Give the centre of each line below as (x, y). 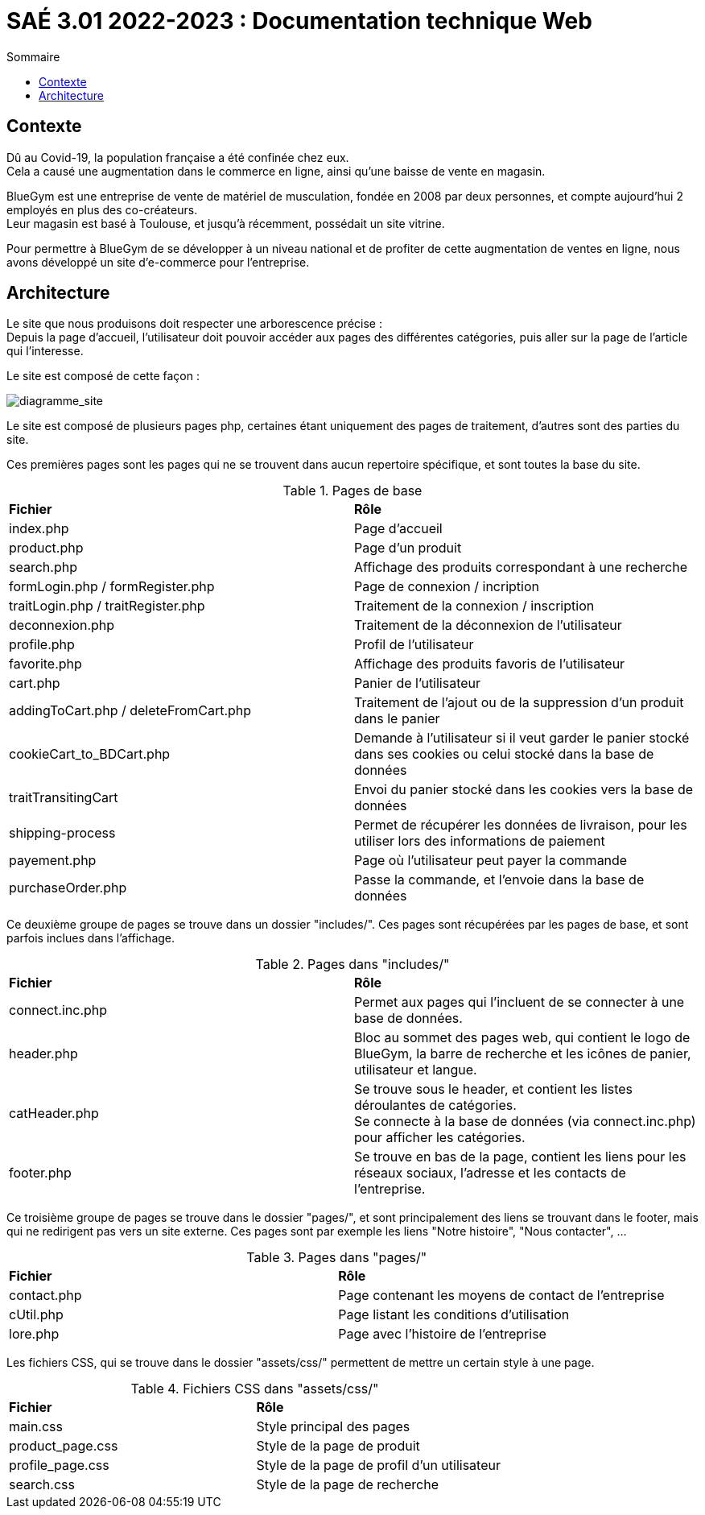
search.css (42, 1485)
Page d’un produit (408, 548)
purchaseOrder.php (68, 888)
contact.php (45, 1296)
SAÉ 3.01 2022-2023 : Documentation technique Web (299, 21)
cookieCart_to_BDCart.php (90, 754)
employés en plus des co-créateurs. (102, 209)
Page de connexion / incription (447, 587)
